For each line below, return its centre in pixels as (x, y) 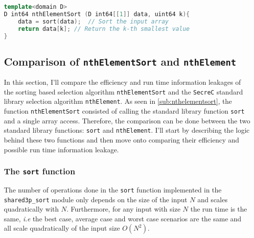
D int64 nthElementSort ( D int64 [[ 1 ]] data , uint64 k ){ (97, 14)
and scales (212, 199)
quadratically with (32, 209)
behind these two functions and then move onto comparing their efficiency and (122, 139)
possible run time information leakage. (61, 149)
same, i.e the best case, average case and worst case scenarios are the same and (123, 218)
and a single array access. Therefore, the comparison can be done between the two (127, 120)
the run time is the (219, 209)
